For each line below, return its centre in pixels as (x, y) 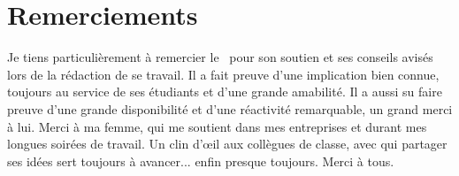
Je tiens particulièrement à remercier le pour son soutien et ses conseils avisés (220, 57)
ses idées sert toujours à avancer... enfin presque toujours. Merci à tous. (201, 161)
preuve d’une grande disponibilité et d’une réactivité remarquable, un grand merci (230, 108)
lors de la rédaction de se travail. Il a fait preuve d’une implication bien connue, (223, 74)
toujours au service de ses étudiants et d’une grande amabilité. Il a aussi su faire (225, 92)
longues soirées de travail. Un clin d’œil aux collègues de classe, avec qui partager (227, 144)
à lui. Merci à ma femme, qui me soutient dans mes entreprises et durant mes (217, 126)
